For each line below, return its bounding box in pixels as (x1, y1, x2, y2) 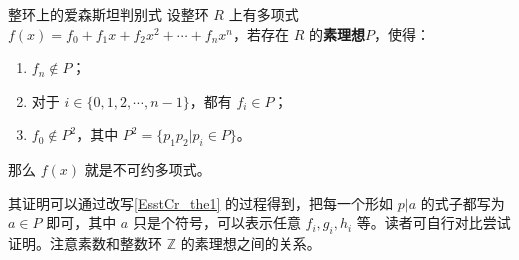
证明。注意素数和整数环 (8, 233, 162, 254)
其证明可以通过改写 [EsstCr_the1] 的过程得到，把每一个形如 (8, 192, 394, 213)
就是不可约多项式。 (84, 159, 211, 180)
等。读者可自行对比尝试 (356, 212, 511, 233)
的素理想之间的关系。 (180, 233, 321, 254)
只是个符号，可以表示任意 (132, 212, 301, 233)
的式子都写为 (420, 192, 505, 213)
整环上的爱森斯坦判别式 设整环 (8, 4, 209, 24)
